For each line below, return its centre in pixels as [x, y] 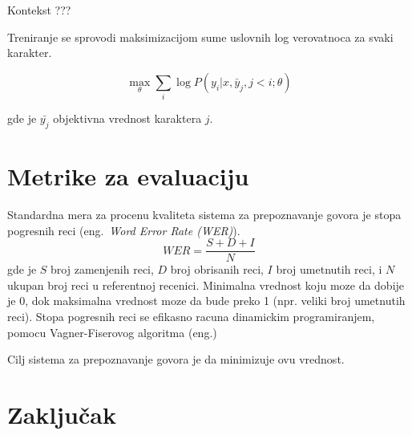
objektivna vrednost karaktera [127, 118]
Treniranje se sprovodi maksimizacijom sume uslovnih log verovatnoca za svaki [200, 37]
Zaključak [62, 415]
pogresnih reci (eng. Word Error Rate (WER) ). [124, 230]
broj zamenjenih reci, [102, 269]
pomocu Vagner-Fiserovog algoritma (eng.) [112, 332]
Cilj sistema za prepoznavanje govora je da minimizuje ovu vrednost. [176, 359]
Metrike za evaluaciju [128, 176]
